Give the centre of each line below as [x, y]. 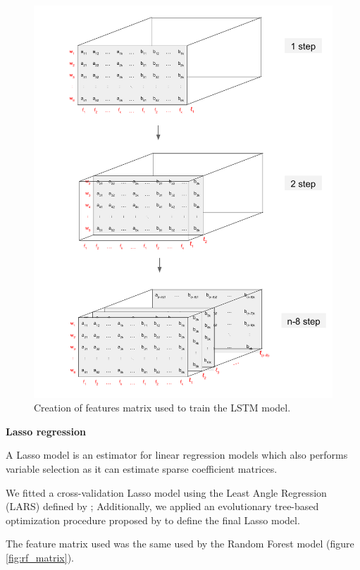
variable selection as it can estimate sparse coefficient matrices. [142, 469]
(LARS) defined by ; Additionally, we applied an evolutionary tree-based [162, 506]
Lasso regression [46, 431]
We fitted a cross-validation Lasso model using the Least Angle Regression [166, 492]
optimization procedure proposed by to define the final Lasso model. [153, 520]
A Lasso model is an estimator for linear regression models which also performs [177, 455]
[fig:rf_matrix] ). [40, 557]
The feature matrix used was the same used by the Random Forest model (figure [180, 544]
